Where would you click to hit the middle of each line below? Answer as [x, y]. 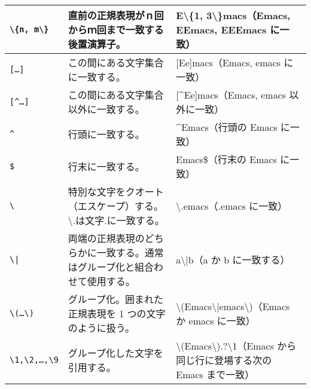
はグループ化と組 [106, 267]
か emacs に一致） [216, 321]
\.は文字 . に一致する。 [116, 220]
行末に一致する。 [106, 166]
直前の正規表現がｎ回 [116, 15]
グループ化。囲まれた [115, 299]
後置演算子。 [97, 44]
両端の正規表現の [106, 238]
